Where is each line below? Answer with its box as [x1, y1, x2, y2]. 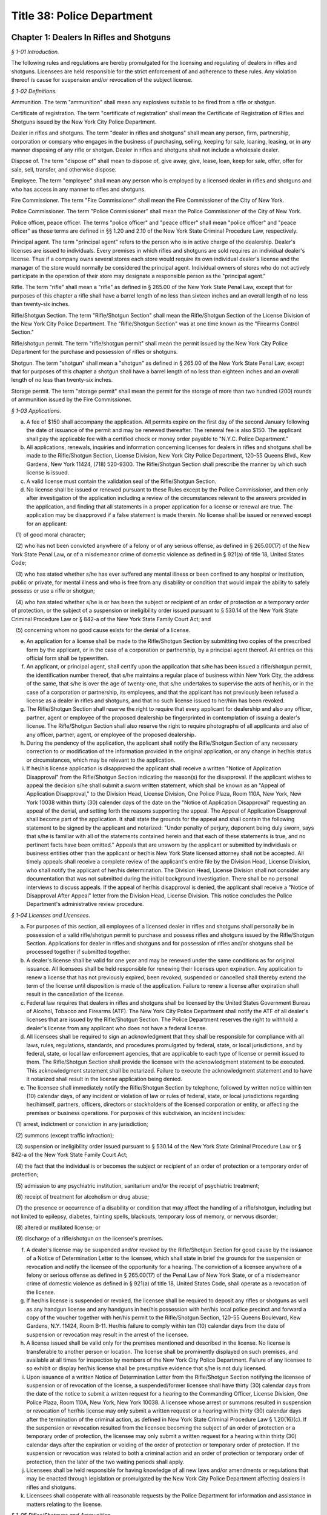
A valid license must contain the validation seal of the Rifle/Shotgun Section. [26, 478, 217, 485]
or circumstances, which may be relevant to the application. [26, 756, 176, 764]
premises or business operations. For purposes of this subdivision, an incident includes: [26, 1109, 246, 1116]
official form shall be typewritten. [26, 654, 109, 662]
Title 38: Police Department [11, 9, 153, 22]
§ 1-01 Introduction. [11, 48, 60, 56]
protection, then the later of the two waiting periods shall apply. [26, 1458, 185, 1465]
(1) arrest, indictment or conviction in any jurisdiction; [15, 1120, 148, 1128]
